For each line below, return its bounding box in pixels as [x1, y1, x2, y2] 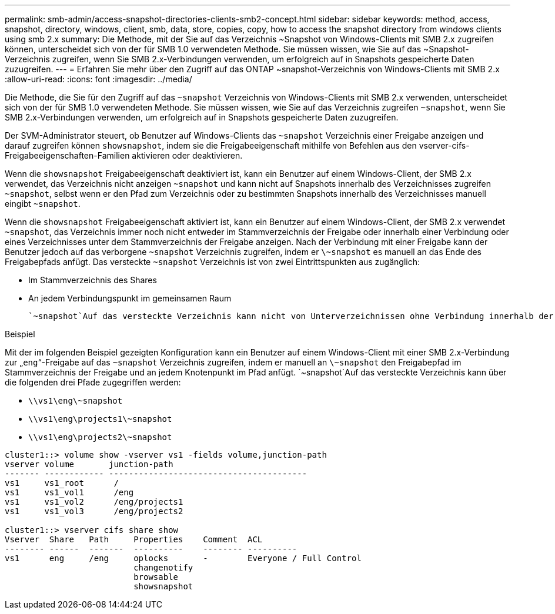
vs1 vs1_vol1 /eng [5, 488, 134, 497]
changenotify [133, 563, 193, 572]
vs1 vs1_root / [5, 478, 119, 488]
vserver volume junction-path [5, 459, 173, 469]
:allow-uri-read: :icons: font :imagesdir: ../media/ [5, 74, 192, 84]
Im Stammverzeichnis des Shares [28, 275, 157, 285]
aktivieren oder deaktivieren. [132, 150, 243, 160]
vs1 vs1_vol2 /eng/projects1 [5, 497, 183, 506]
